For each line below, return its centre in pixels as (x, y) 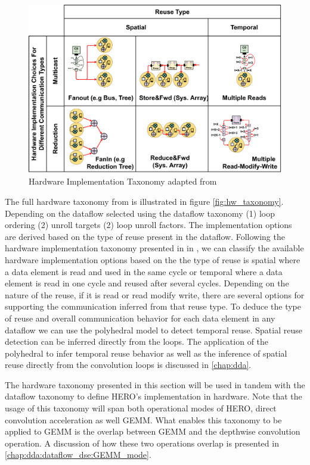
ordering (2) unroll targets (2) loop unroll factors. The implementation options (148, 225)
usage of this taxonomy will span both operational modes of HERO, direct (141, 408)
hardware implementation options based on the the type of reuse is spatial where (153, 259)
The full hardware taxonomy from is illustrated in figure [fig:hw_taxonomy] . (144, 201)
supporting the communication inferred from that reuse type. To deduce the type (153, 306)
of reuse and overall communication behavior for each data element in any (140, 318)
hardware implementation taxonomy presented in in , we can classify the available (154, 248)
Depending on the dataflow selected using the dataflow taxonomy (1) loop (140, 213)
